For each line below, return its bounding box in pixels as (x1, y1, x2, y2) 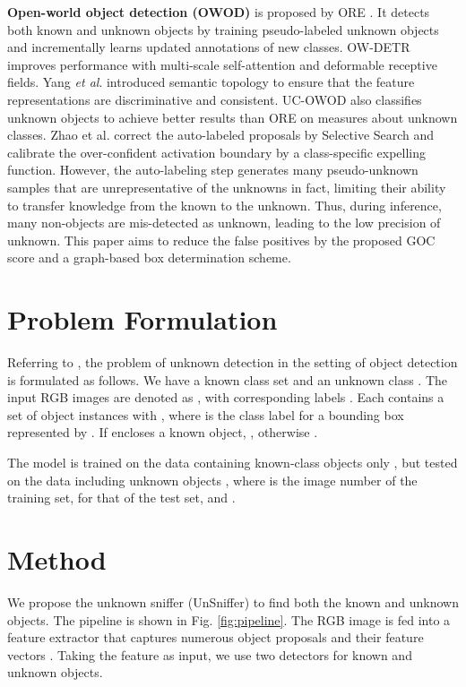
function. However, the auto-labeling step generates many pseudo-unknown (7, 160, 419, 179)
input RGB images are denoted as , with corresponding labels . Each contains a (7, 388, 444, 407)
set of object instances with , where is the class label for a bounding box (7, 405, 404, 424)
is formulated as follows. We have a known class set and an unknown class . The (7, 370, 447, 389)
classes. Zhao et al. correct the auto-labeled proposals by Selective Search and (7, 125, 435, 144)
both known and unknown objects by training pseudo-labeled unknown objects (7, 20, 439, 39)
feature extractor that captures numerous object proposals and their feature (7, 628, 424, 647)
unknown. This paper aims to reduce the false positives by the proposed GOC (7, 230, 436, 249)
